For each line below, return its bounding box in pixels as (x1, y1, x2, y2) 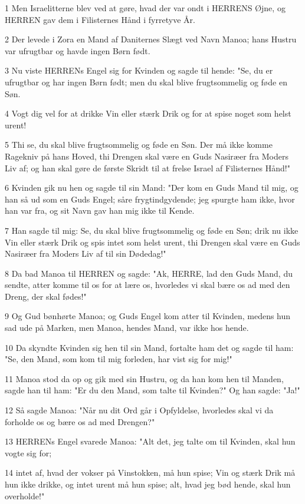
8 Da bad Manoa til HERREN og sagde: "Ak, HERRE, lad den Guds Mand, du (5, 267, 293, 279)
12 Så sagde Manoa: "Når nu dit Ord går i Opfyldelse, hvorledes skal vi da (5, 404, 274, 416)
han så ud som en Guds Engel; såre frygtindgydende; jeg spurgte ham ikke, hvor (5, 193, 295, 205)
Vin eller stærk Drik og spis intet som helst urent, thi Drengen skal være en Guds (5, 236, 300, 248)
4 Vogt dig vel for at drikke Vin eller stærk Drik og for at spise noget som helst (5, 107, 291, 120)
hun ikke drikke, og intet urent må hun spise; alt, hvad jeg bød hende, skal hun (5, 478, 291, 490)
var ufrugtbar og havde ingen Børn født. (5, 44, 150, 57)
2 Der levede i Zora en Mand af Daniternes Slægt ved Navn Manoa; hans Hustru (5, 33, 297, 45)
